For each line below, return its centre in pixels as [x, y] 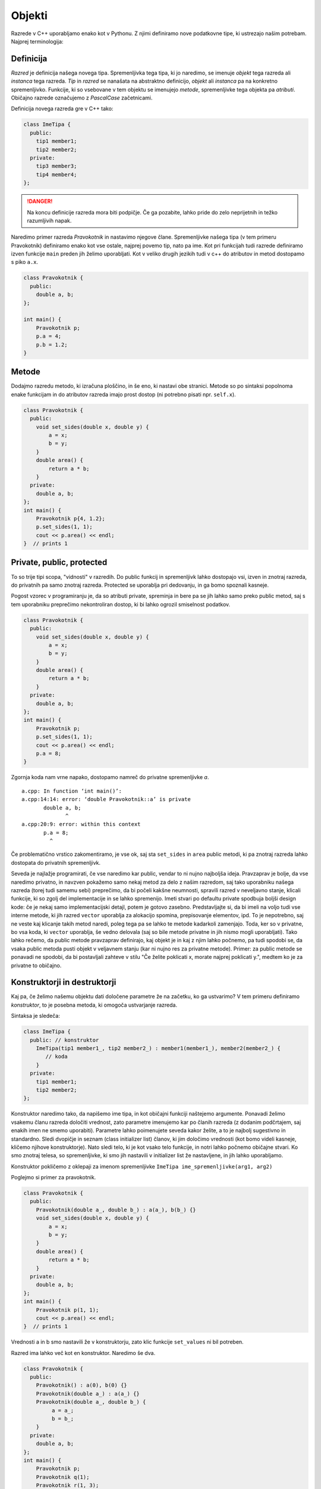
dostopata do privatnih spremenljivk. [56, 862]
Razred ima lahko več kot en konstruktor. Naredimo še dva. [83, 1353]
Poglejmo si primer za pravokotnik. [53, 1178]
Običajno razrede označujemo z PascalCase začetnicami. [82, 98]
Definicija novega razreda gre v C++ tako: [62, 109]
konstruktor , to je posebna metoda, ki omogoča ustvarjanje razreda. [94, 1005]
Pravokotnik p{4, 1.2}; [70, 518]
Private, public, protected [59, 563]
